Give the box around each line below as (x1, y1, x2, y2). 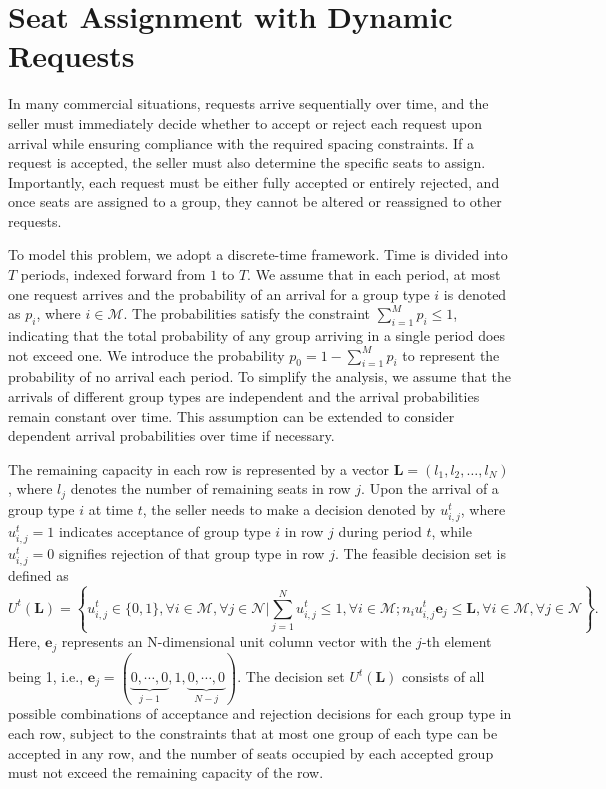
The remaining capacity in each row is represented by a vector (8, 458, 390, 479)
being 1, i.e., (8, 666, 84, 686)
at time (88, 498, 134, 519)
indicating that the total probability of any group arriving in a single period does (8, 325, 506, 346)
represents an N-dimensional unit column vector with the (61, 631, 412, 652)
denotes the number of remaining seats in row (70, 478, 351, 499)
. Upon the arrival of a (361, 478, 499, 499)
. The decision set (237, 666, 345, 686)
